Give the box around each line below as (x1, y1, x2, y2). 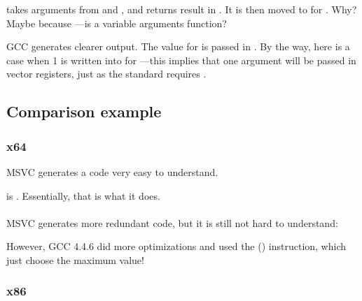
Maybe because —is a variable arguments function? (6, 15, 227, 30)
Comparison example (6, 101, 162, 122)
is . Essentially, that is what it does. (6, 188, 160, 203)
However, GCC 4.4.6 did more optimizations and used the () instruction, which (6, 239, 347, 254)
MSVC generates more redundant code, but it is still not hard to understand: (6, 215, 338, 230)
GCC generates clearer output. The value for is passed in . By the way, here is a (6, 39, 350, 54)
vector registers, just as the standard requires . (6, 66, 207, 81)
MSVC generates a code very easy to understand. (6, 164, 218, 179)
